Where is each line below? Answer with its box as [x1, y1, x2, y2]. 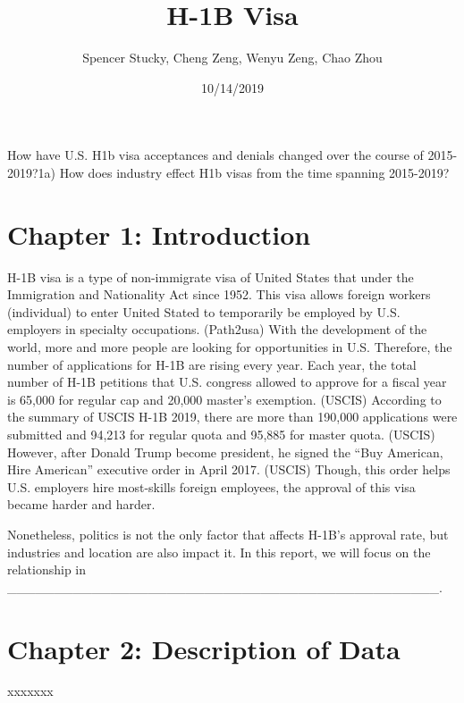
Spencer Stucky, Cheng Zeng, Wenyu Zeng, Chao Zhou [82, 48, 383, 67]
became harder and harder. [7, 495, 156, 514]
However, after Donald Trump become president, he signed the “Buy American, [7, 442, 443, 461]
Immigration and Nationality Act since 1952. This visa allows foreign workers [7, 285, 431, 304]
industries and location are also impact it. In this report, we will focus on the [7, 542, 431, 561]
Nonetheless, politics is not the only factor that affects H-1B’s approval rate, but [7, 524, 449, 543]
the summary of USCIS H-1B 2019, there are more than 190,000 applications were [7, 407, 458, 426]
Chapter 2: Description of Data [7, 630, 401, 666]
